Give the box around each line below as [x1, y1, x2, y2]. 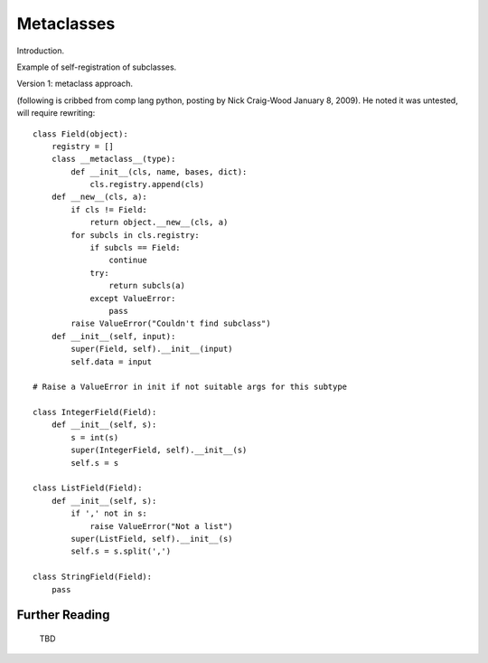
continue [108, 255, 148, 266]
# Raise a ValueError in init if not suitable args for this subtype [33, 382, 348, 393]
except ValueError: [89, 293, 176, 303]
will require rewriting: [16, 108, 96, 118]
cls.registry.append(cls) [89, 179, 205, 190]
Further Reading [16, 607, 110, 623]
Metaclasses [16, 14, 116, 33]
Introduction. [16, 45, 65, 56]
